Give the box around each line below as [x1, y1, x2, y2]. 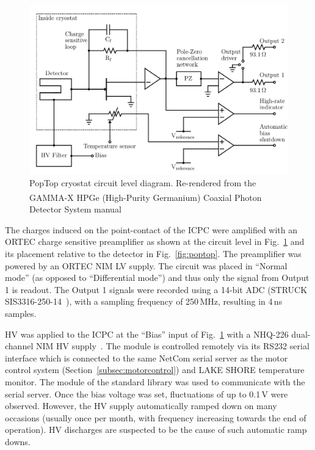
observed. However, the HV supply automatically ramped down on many [5, 399, 277, 412]
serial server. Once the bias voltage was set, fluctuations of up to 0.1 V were [5, 387, 288, 400]
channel [5, 339, 34, 352]
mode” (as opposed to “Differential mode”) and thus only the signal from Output [5, 271, 310, 284]
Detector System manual [29, 203, 121, 216]
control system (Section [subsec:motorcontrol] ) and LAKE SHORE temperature [5, 363, 305, 376]
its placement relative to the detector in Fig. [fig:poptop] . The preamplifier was [5, 247, 302, 260]
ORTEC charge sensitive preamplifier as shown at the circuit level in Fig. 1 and [5, 235, 305, 248]
